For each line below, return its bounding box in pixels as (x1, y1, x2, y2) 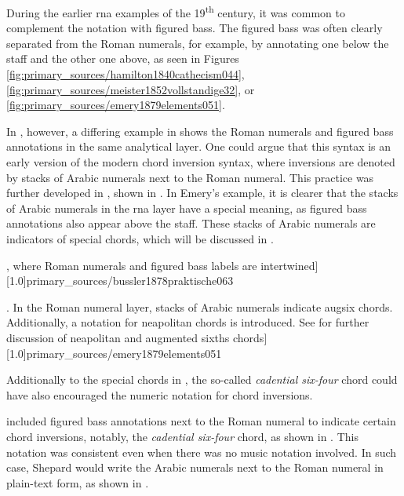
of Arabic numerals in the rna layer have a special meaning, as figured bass (6, 199, 367, 216)
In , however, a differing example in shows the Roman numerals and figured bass (6, 122, 394, 139)
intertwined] (260, 257, 318, 273)
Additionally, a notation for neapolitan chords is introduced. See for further (6, 314, 369, 330)
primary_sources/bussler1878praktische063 (26, 272, 234, 289)
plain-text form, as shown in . (6, 474, 149, 491)
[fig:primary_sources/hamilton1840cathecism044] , (6, 66, 245, 82)
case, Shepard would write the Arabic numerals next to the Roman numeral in (6, 459, 384, 476)
